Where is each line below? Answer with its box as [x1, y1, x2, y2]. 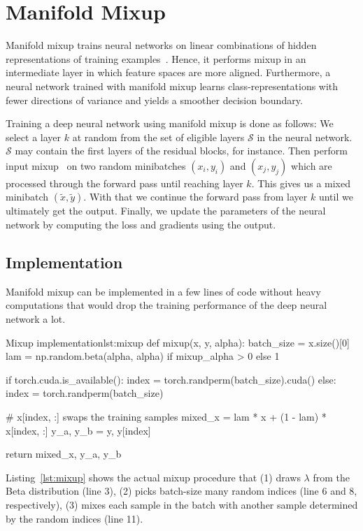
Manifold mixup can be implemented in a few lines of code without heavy [6, 284, 321, 298]
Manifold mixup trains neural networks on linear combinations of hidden [6, 38, 317, 52]
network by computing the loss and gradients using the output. [6, 217, 276, 232]
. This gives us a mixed [251, 175, 351, 190]
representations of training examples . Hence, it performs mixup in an [6, 51, 306, 66]
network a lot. [6, 312, 66, 326]
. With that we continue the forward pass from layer [83, 189, 308, 204]
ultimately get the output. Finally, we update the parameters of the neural [6, 203, 326, 218]
